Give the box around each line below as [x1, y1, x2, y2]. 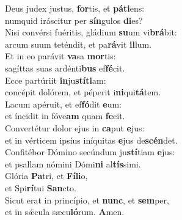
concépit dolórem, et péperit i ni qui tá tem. [5, 86, 161, 98]
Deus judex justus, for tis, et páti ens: [5, 2, 145, 14]
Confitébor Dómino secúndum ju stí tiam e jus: [5, 145, 175, 158]
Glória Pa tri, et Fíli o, [5, 169, 88, 182]
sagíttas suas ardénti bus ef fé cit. [5, 61, 125, 74]
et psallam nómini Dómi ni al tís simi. [5, 157, 141, 170]
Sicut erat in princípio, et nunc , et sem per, [5, 193, 169, 206]
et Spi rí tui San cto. [5, 181, 76, 194]
